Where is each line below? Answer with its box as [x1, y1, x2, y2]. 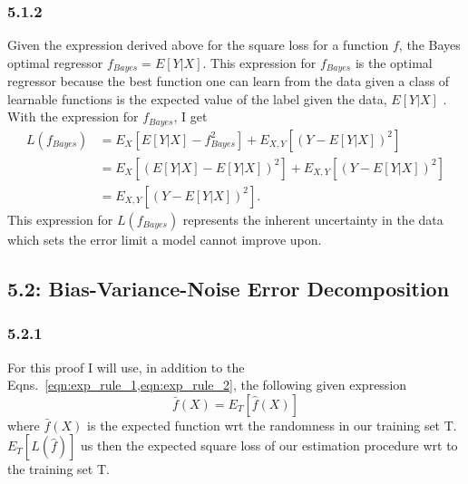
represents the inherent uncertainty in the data [182, 210, 444, 228]
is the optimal [355, 53, 433, 72]
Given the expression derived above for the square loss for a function [7, 35, 389, 54]
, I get [173, 107, 208, 126]
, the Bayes [398, 35, 461, 54]
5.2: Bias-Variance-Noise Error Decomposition [7, 274, 450, 302]
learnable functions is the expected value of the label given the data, [7, 89, 387, 108]
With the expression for [7, 107, 139, 126]
